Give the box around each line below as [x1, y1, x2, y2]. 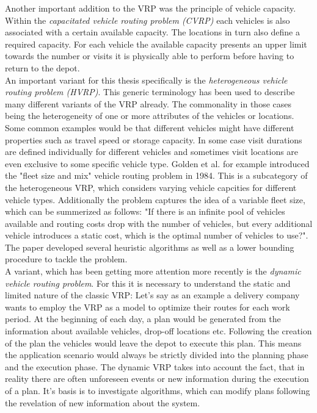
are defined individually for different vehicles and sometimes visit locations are [5, 145, 299, 158]
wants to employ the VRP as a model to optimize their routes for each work [5, 300, 290, 313]
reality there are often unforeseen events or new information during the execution [5, 372, 309, 385]
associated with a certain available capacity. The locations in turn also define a [5, 26, 300, 38]
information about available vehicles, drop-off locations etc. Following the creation [5, 325, 312, 337]
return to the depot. [5, 61, 80, 74]
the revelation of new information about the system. [5, 396, 200, 409]
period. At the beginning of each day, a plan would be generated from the [5, 312, 281, 325]
